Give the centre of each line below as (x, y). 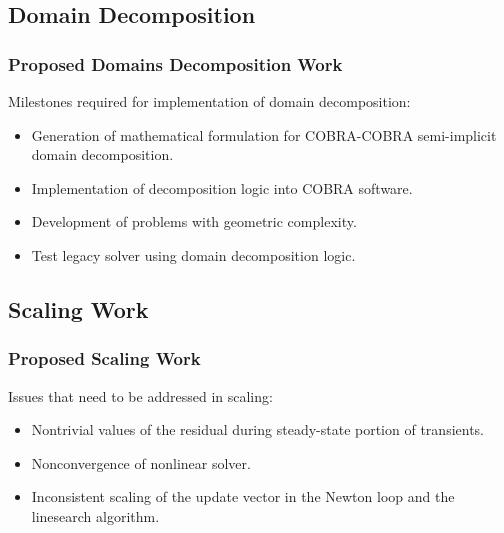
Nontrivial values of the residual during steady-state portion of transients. (257, 429)
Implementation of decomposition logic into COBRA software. (222, 187)
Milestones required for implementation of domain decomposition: (209, 101)
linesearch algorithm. (95, 515)
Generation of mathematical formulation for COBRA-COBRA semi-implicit (264, 134)
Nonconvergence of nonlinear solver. (141, 462)
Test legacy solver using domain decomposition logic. (193, 254)
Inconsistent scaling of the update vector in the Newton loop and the (243, 496)
